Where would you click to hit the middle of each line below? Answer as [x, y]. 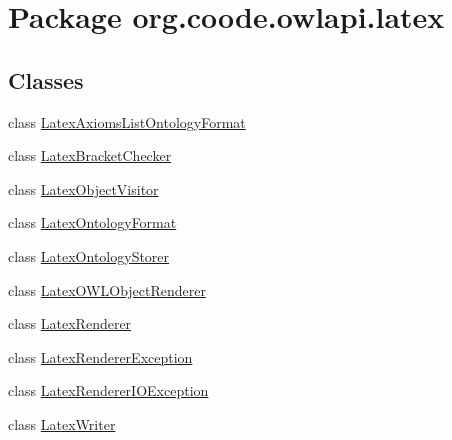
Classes [46, 79]
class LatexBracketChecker [90, 155]
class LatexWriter [62, 423]
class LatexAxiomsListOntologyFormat [127, 121]
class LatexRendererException [100, 356]
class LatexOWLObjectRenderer [107, 289]
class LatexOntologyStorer [89, 255]
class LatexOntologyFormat [92, 222]
